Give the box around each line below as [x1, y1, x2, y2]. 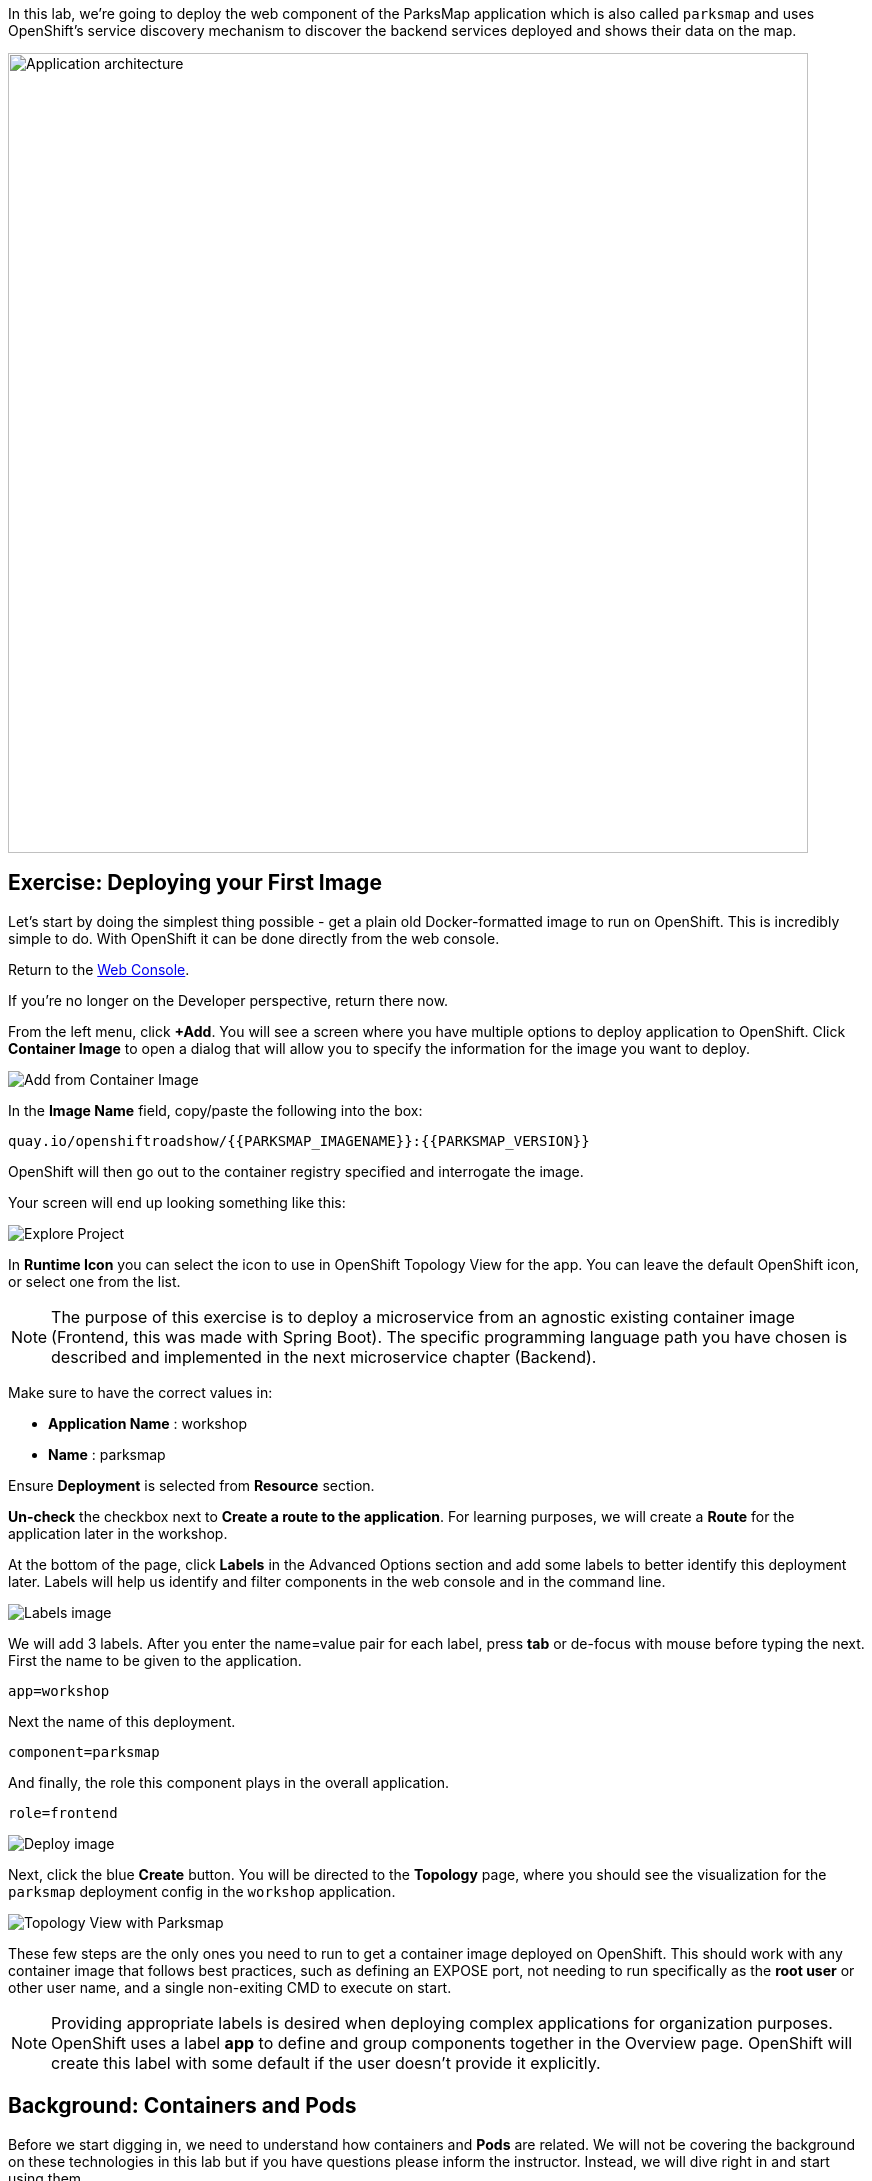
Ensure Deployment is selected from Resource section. [8, 1476, 375, 1494]
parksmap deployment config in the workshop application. [8, 1882, 396, 1900]
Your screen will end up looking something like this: [8, 1193, 346, 1211]
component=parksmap [8, 1743, 160, 1760]
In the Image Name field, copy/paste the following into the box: [8, 1101, 423, 1119]
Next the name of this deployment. [8, 1712, 236, 1730]
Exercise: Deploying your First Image [8, 870, 382, 896]
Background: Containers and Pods [8, 2093, 357, 2119]
